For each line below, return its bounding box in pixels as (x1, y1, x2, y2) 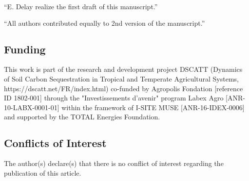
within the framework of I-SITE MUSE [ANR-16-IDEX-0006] (61, 102, 245, 112)
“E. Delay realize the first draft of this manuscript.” (4, 1, 158, 11)
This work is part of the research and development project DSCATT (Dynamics (4, 64, 243, 74)
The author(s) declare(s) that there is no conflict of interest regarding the (4, 158, 224, 168)
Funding (4, 41, 46, 56)
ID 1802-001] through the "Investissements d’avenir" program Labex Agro (4, 93, 224, 103)
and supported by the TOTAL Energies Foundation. (4, 112, 160, 122)
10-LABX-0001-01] (4, 102, 59, 112)
